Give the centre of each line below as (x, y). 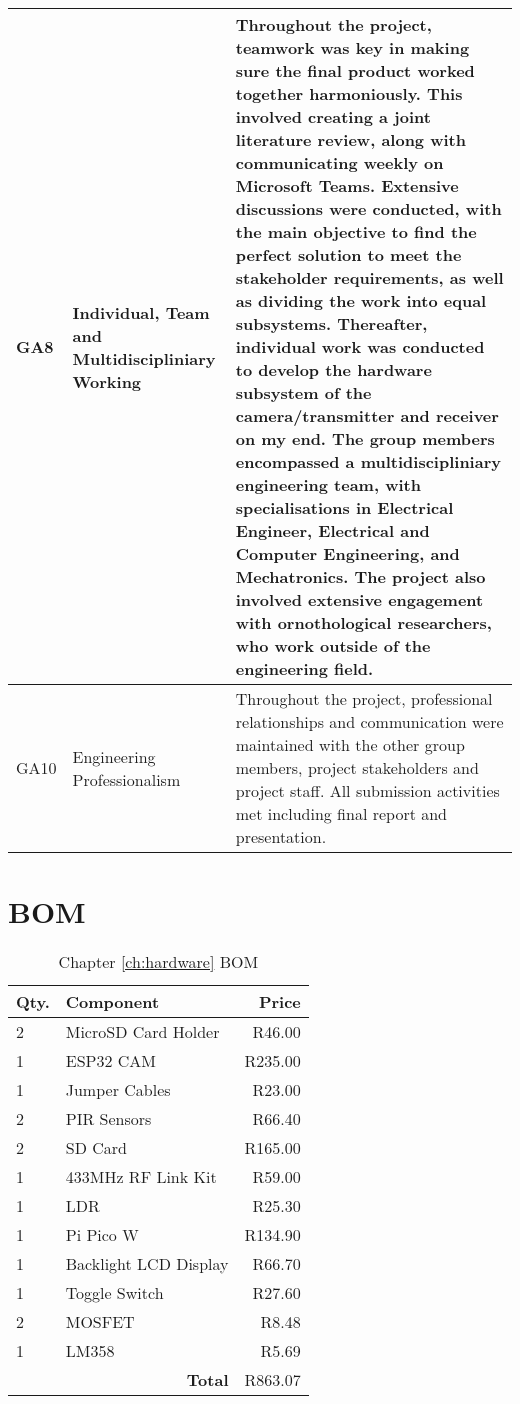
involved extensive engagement (359, 599)
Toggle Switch (114, 1293)
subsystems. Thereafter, (331, 323)
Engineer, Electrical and (332, 530)
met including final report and (341, 813)
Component (112, 1002)
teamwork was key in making (352, 47)
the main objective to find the (356, 231)
